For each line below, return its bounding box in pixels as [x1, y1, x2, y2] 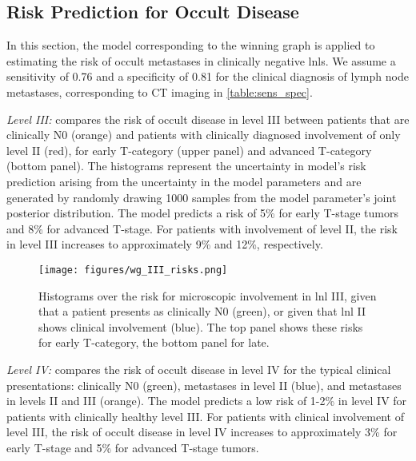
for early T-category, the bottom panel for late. [38, 334, 270, 351]
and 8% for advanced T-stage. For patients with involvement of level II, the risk [6, 220, 398, 236]
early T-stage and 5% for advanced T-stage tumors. [6, 439, 259, 455]
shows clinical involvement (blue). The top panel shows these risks [38, 318, 363, 335]
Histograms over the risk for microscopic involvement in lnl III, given [38, 287, 377, 304]
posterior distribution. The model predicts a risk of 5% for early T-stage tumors [6, 205, 398, 221]
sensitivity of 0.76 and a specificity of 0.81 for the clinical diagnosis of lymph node [6, 68, 409, 85]
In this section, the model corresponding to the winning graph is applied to [6, 37, 375, 54]
